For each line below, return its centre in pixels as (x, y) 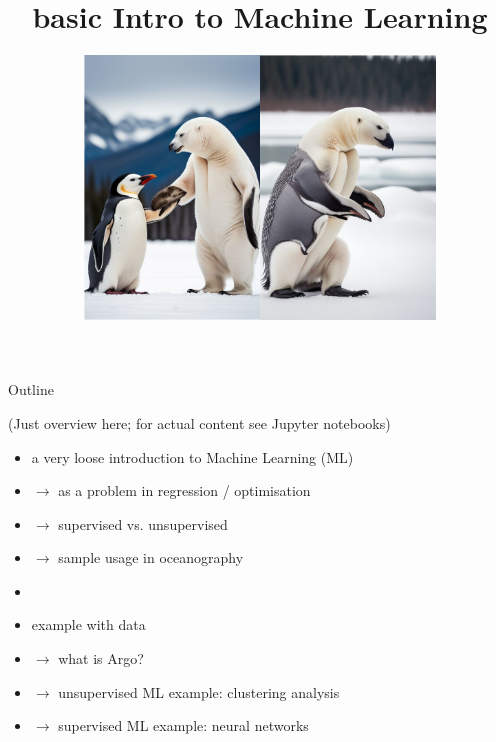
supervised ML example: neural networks (183, 725)
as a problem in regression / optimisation (184, 490)
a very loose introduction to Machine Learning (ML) (192, 456)
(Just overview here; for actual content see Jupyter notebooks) (199, 422)
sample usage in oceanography (151, 557)
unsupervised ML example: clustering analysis (199, 691)
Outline (31, 389)
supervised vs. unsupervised (143, 523)
